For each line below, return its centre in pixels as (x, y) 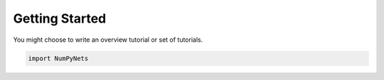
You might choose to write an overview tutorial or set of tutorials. (108, 40)
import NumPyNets (58, 58)
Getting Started (60, 18)
